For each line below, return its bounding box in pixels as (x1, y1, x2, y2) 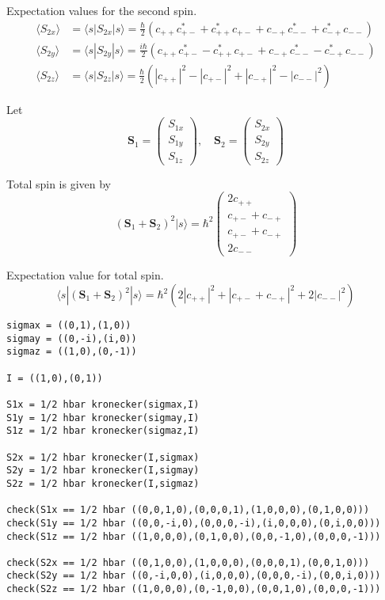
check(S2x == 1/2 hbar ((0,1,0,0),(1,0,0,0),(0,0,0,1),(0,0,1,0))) (6, 556, 370, 568)
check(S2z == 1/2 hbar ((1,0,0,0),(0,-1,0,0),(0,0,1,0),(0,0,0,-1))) (6, 583, 381, 595)
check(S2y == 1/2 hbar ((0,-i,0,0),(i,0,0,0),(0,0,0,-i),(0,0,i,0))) (6, 570, 381, 582)
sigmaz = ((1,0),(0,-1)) (6, 346, 137, 358)
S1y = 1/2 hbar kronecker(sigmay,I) (6, 412, 200, 423)
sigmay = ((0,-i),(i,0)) (6, 332, 137, 344)
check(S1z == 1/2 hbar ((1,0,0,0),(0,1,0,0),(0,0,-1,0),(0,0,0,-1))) (6, 530, 381, 542)
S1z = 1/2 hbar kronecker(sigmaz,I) (6, 425, 200, 437)
